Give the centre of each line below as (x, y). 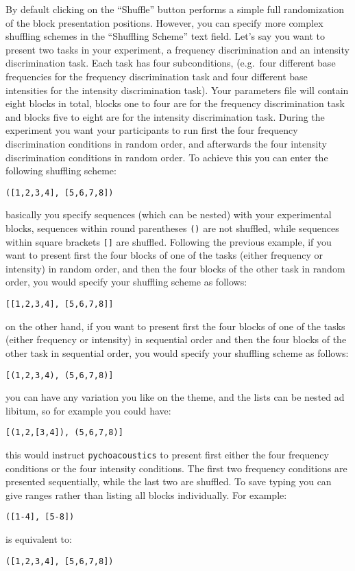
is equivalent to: (39, 539)
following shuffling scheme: (61, 171)
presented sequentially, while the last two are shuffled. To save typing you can (169, 481)
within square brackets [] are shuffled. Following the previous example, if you (169, 241)
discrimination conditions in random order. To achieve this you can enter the (167, 157)
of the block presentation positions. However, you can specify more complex (164, 22)
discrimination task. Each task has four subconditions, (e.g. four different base (171, 63)
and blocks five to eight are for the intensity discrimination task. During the (165, 116)
